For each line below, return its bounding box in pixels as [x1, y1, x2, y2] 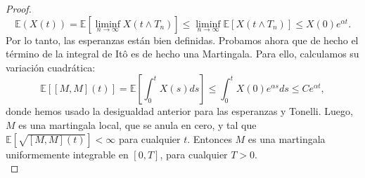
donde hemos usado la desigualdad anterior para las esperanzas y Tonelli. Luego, [6, 104, 353, 118]
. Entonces [187, 131, 232, 146]
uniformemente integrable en [6, 146, 129, 161]
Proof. [6, 1, 32, 15]
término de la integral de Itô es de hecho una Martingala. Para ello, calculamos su [6, 46, 359, 61]
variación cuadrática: [6, 60, 96, 74]
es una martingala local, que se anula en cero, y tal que [18, 117, 257, 132]
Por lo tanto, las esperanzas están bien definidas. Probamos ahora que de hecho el [6, 32, 359, 47]
